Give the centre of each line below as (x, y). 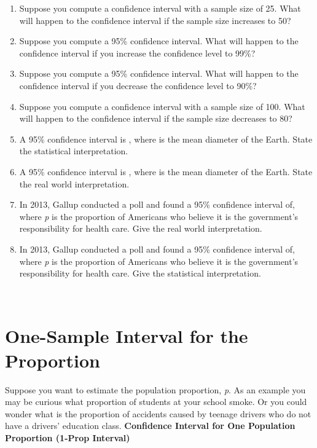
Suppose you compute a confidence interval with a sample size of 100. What (162, 106)
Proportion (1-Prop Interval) (68, 437)
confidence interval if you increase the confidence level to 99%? (137, 53)
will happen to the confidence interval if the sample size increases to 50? (155, 20)
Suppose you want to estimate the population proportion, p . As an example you (155, 389)
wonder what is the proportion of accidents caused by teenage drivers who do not (158, 413)
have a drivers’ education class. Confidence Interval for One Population (150, 426)
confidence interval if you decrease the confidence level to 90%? (138, 85)
